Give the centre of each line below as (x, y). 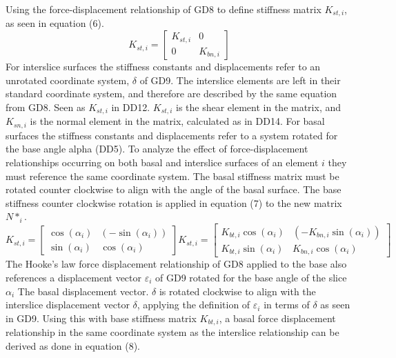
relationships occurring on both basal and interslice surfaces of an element (162, 162)
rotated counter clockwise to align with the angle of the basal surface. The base (174, 189)
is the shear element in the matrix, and (259, 107)
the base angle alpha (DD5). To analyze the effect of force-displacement (157, 149)
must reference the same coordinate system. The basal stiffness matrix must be (172, 176)
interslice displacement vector (68, 305)
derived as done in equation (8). (73, 345)
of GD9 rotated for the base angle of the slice (251, 278)
